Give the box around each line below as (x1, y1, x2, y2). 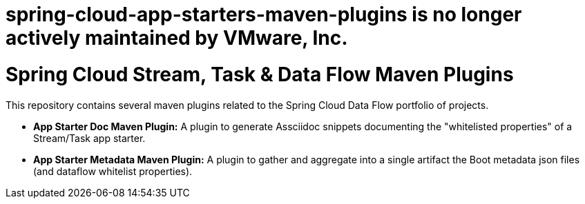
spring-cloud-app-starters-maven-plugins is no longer (6, 3, 522, 26)
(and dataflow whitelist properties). (33, 165, 193, 177)
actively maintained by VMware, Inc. (6, 26, 348, 50)
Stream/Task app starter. (33, 132, 146, 144)
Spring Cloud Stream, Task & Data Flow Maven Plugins (6, 62, 514, 86)
